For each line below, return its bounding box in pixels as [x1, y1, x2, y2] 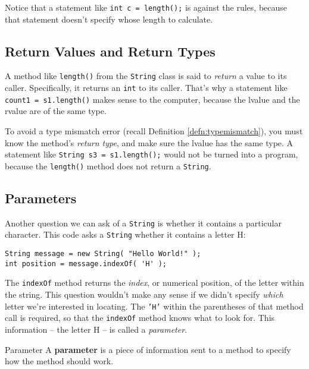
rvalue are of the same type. [5, 105, 107, 117]
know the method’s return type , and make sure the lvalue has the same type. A [5, 136, 294, 149]
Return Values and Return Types [5, 42, 216, 60]
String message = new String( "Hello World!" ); [5, 250, 201, 258]
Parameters [5, 188, 77, 207]
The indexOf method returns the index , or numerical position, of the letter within [5, 276, 304, 289]
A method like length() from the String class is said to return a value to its [5, 70, 287, 82]
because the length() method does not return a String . [5, 159, 211, 172]
